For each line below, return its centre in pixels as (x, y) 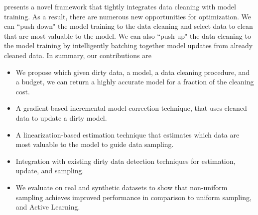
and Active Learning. (48, 207)
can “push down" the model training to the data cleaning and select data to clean (129, 26)
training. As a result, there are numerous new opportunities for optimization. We (128, 16)
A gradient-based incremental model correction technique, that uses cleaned (131, 108)
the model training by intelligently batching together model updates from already (129, 45)
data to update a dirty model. (61, 117)
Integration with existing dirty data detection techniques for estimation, (126, 161)
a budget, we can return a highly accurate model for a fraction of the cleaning (135, 82)
